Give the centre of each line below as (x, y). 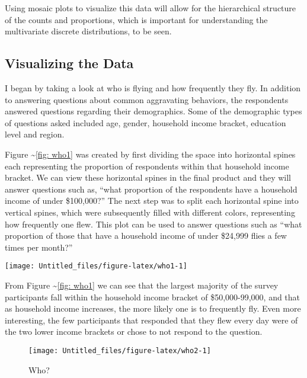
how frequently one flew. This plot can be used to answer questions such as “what (153, 224)
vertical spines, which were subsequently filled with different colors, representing (150, 212)
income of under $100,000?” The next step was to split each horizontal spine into (152, 201)
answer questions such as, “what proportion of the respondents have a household (151, 189)
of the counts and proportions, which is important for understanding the (136, 19)
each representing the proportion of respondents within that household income (147, 166)
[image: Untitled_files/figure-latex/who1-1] (96, 266)
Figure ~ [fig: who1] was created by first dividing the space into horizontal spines (150, 154)
